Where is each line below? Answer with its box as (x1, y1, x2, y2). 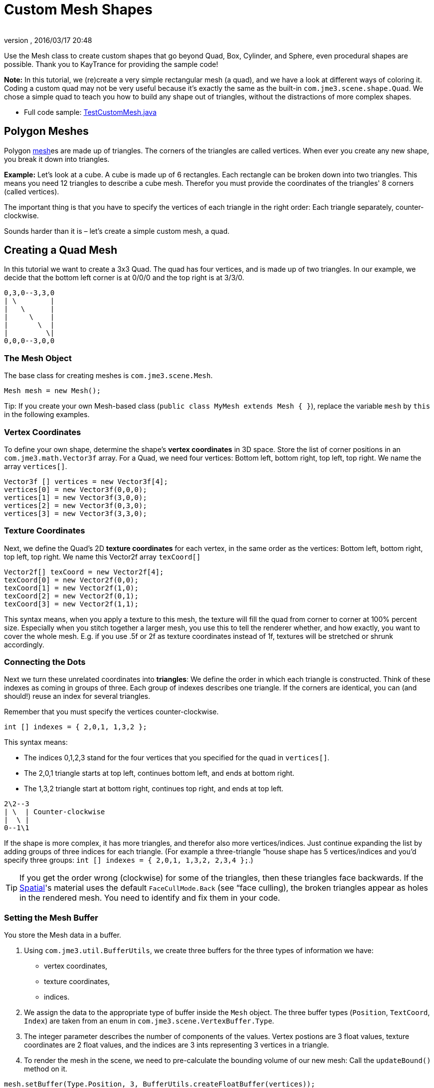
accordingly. (4, 640, 44, 649)
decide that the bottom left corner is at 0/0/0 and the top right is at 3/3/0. (4, 273, 244, 282)
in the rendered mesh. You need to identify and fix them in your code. (19, 893, 280, 903)
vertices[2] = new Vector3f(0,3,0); (4, 501, 147, 510)
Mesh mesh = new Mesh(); (4, 387, 101, 395)
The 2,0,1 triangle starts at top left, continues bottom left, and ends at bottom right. (24, 769, 295, 778)
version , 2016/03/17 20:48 (4, 35, 92, 44)
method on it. (24, 1065, 67, 1074)
